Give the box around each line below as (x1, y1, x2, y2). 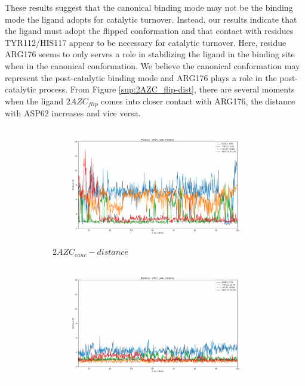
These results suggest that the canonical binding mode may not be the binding (5, 1, 293, 13)
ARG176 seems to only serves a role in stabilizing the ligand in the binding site (5, 48, 295, 60)
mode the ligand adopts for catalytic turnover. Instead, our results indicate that (5, 13, 297, 25)
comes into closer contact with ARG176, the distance (101, 94, 295, 107)
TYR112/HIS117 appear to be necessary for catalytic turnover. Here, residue (5, 36, 286, 48)
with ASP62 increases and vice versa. (5, 107, 141, 119)
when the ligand (5, 94, 64, 107)
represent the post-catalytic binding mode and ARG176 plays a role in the (5, 71, 277, 84)
